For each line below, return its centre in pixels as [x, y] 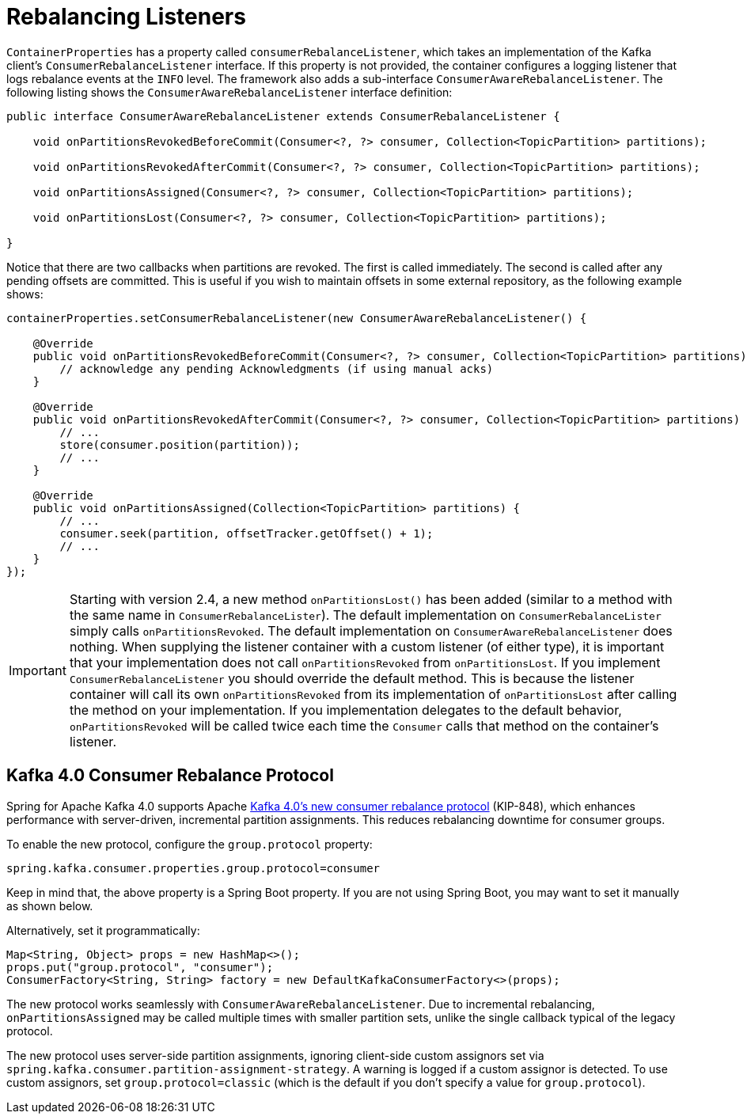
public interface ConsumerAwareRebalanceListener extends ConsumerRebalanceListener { [283, 116]
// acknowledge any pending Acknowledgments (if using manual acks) [277, 368]
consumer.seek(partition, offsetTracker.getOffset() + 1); [246, 533]
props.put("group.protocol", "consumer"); [140, 967]
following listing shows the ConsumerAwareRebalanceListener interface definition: [229, 92]
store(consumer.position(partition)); [180, 444]
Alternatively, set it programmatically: [103, 930]
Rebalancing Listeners [126, 17]
